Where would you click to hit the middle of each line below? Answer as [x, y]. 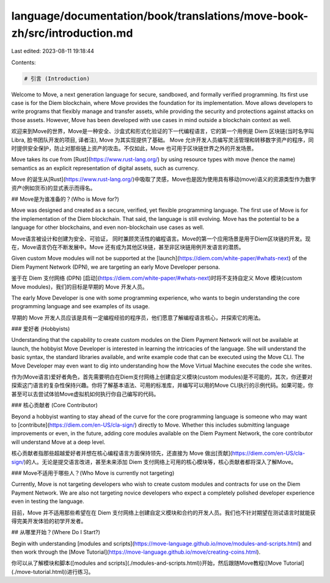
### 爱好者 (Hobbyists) [41, 329]
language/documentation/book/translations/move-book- [160, 16]
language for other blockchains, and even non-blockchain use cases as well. [108, 227]
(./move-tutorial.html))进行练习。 [53, 571]
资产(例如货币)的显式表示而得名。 [53, 188]
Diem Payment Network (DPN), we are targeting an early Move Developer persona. [116, 267]
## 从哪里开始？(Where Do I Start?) [56, 532]
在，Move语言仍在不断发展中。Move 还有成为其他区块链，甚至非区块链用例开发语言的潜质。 [128, 247]
